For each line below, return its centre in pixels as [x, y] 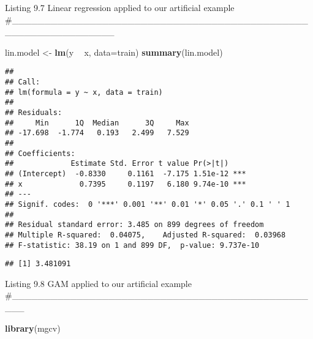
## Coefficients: [40, 153]
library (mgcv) [33, 328]
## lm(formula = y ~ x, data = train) [84, 92]
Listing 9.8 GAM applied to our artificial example [98, 283]
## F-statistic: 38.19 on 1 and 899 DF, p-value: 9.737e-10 [132, 245]
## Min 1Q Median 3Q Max [97, 123]
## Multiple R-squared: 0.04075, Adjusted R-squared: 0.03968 [145, 235]
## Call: [23, 82]
